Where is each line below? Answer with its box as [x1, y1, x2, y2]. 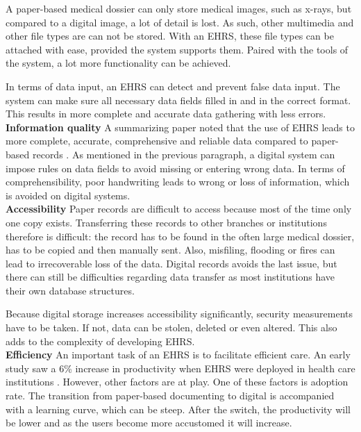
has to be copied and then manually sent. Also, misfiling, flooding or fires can [6, 242, 335, 257]
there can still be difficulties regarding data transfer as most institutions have [6, 269, 335, 284]
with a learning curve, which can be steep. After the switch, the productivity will [6, 401, 351, 416]
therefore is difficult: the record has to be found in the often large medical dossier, [6, 229, 355, 243]
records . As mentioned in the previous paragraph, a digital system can [32, 147, 335, 161]
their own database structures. [6, 283, 135, 297]
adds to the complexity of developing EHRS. [6, 333, 195, 348]
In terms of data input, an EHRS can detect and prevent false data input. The [6, 78, 340, 93]
